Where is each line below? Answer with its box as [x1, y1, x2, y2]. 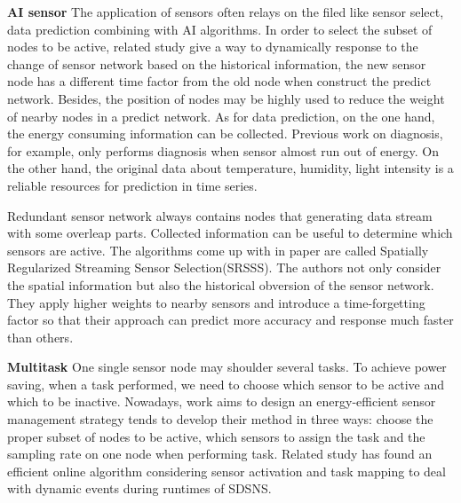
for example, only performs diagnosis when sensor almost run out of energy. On [7, 141, 440, 160]
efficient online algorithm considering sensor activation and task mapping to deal [7, 461, 446, 480]
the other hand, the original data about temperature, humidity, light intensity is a [7, 159, 454, 177]
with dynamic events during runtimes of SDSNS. [7, 479, 272, 498]
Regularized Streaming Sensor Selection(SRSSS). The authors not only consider [7, 258, 441, 277]
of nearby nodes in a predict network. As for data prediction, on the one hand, [7, 106, 435, 125]
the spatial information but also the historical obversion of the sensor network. [7, 275, 434, 294]
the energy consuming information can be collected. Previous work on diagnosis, [7, 124, 443, 143]
